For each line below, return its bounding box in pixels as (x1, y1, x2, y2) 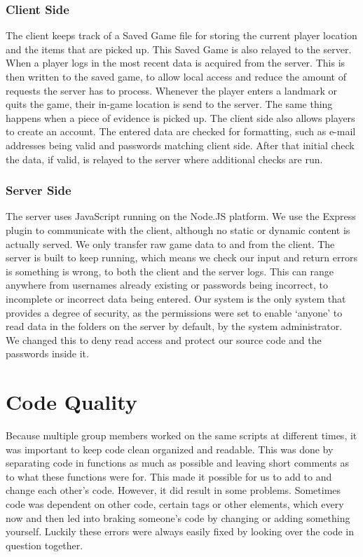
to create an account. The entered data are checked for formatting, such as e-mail (6, 124, 356, 139)
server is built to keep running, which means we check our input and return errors (6, 250, 357, 265)
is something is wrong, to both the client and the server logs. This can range (6, 263, 334, 278)
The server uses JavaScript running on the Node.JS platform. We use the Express (6, 209, 356, 224)
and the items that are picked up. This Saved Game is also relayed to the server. (6, 41, 352, 56)
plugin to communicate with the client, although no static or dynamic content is (6, 222, 350, 237)
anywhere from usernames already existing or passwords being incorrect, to (6, 277, 329, 292)
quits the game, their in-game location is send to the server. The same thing (6, 97, 333, 111)
